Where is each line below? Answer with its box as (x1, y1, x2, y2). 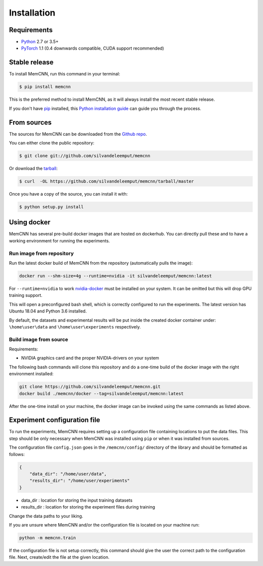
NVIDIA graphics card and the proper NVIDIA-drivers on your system (21, 355, 159, 361)
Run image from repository (9, 250, 74, 256)
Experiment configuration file (9, 416, 100, 424)
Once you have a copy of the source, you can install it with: (9, 191, 128, 197)
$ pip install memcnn (19, 84, 71, 90)
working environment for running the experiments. (9, 237, 110, 243)
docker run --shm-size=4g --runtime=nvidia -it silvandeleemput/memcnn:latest (19, 273, 212, 278)
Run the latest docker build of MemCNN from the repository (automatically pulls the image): (9, 260, 193, 266)
